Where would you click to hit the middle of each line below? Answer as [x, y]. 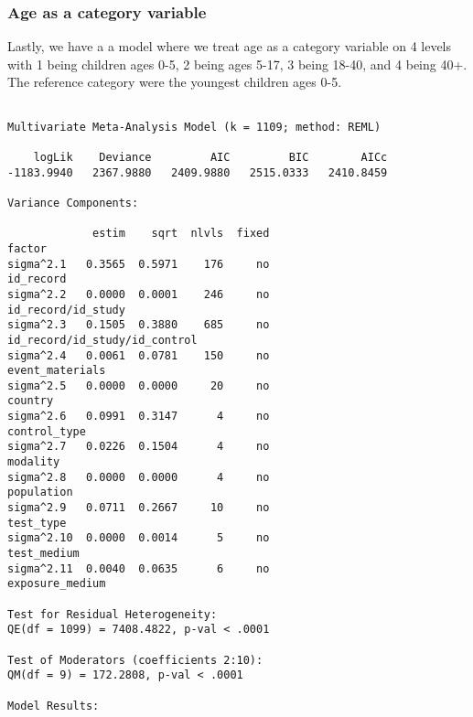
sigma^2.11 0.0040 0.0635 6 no [139, 568]
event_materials [57, 371]
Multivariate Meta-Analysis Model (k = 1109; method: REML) [194, 127]
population [40, 492]
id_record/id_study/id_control [102, 340]
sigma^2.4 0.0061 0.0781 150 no [139, 355]
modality [34, 462]
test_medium [43, 554]
